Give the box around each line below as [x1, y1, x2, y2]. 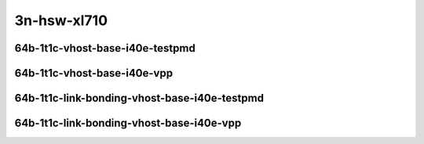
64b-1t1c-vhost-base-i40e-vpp [14, 67, 173, 80]
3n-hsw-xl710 [14, 12, 108, 29]
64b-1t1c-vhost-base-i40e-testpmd [14, 41, 196, 55]
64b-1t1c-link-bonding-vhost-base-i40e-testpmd [14, 92, 265, 105]
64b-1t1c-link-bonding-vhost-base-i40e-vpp [14, 117, 242, 130]
